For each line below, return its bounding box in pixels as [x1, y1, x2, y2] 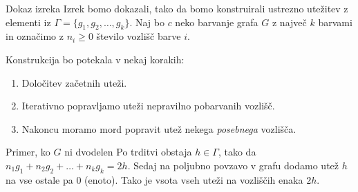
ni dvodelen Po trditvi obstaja [64, 145, 192, 159]
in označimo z [6, 29, 64, 43]
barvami [318, 14, 352, 29]
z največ [272, 14, 307, 29]
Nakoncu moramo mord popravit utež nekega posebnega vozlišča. [21, 121, 296, 136]
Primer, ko [6, 145, 50, 159]
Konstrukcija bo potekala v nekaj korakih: [6, 52, 185, 66]
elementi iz [6, 14, 51, 29]
